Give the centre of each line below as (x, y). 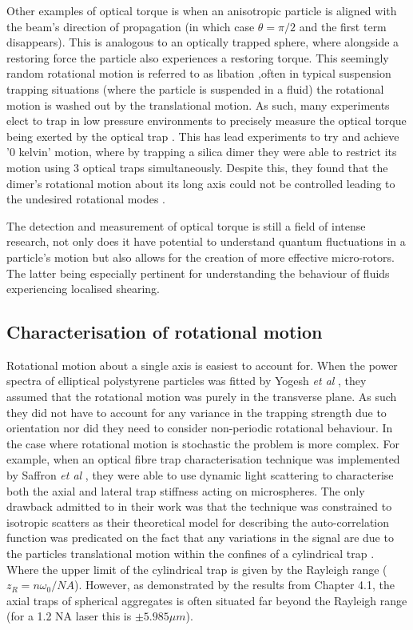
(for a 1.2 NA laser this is (69, 616)
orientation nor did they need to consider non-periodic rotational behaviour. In (200, 428)
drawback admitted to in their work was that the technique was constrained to (199, 506)
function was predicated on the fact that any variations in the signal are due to (200, 538)
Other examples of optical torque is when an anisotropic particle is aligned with (202, 10)
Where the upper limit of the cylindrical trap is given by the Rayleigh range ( (197, 569)
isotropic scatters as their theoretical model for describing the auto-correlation (198, 522)
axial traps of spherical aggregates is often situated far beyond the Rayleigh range (207, 600)
